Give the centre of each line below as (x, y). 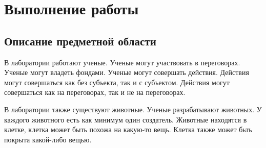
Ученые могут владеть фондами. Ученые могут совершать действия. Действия (127, 72)
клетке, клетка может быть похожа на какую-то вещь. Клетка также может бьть (128, 129)
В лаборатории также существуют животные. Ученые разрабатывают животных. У (133, 109)
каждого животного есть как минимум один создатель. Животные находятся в (126, 119)
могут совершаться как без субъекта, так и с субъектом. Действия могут (117, 82)
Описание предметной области (80, 41)
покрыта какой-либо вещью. (48, 139)
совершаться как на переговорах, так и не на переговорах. (95, 92)
